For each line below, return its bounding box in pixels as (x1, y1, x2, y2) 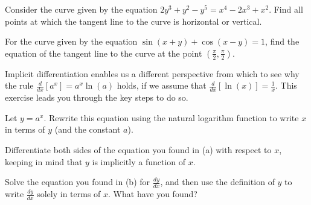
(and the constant (54, 123, 121, 136)
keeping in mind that (5, 155, 83, 168)
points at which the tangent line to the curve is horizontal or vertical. (5, 14, 262, 27)
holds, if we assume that (117, 79, 207, 92)
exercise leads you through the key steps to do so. (5, 91, 188, 104)
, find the (265, 35, 300, 48)
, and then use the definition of (160, 175, 275, 188)
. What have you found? (108, 188, 197, 200)
